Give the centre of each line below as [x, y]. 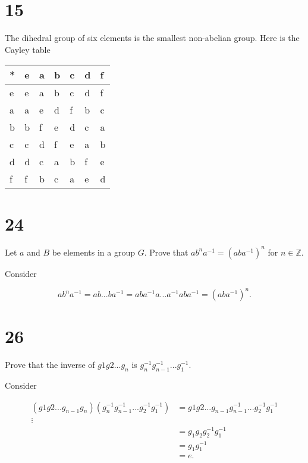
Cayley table [28, 49]
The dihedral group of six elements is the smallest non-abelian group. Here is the [152, 38]
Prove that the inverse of [50, 365]
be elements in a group [94, 252]
